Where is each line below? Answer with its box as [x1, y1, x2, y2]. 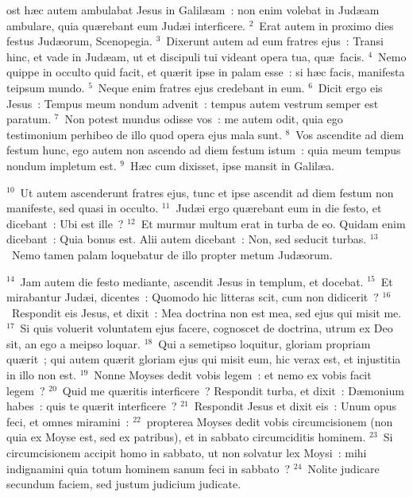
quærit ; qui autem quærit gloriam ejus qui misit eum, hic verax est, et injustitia [6, 351, 401, 367]
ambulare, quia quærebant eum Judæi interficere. [6, 17, 245, 33]
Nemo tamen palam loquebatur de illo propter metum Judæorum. [11, 246, 333, 262]
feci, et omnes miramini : [6, 413, 129, 429]
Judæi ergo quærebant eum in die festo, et [176, 200, 382, 216]
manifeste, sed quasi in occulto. [6, 200, 159, 216]
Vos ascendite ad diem [295, 126, 404, 142]
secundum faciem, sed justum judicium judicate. [6, 476, 241, 492]
